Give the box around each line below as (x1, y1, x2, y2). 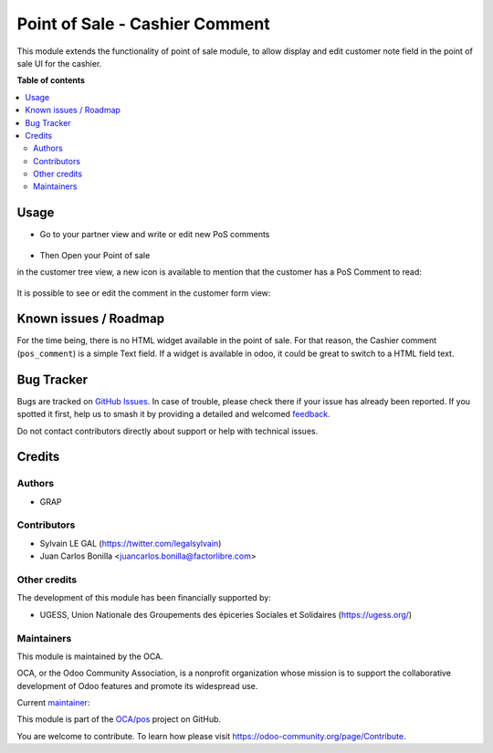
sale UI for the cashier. (16, 58, 102, 68)
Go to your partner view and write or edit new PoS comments (39, 229, 270, 240)
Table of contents (16, 75, 86, 86)
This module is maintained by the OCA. (16, 651, 163, 662)
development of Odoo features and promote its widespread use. (16, 680, 258, 691)
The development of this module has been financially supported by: (16, 592, 271, 603)
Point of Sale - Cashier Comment (16, 14, 270, 34)
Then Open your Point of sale (39, 249, 151, 260)
